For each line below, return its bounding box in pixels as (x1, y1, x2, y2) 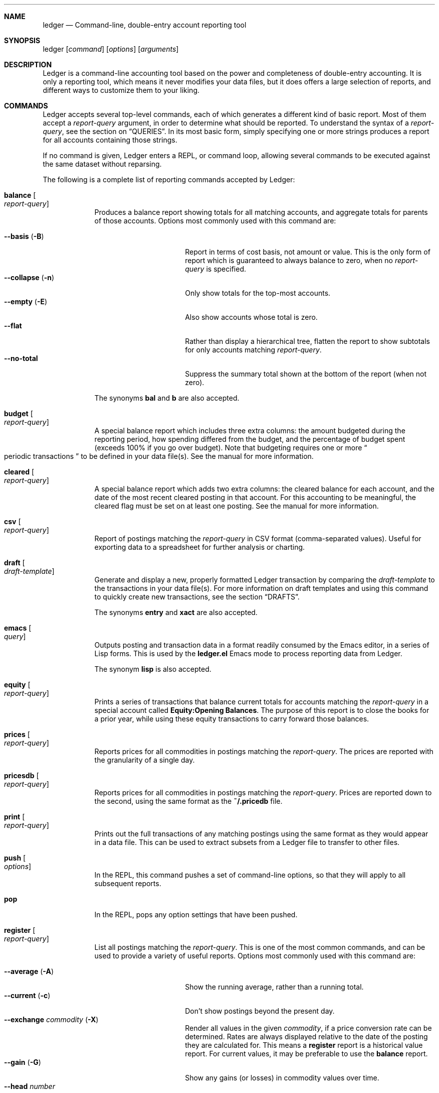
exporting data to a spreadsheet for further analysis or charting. (94, 543, 305, 551)
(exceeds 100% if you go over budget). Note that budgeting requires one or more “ (94, 443, 367, 452)
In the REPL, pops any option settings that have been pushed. (94, 910, 298, 919)
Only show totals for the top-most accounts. (185, 289, 331, 297)
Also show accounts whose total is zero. (185, 313, 318, 321)
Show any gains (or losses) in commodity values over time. (185, 1073, 379, 1082)
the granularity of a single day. (94, 756, 195, 764)
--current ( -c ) (4, 991, 51, 1000)
